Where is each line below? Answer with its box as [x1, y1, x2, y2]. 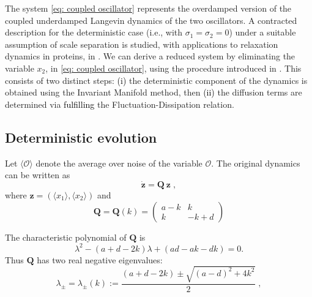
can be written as [5, 168, 70, 181]
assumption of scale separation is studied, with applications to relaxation [5, 37, 278, 50]
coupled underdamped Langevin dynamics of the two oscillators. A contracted [5, 13, 297, 26]
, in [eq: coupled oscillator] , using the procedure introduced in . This [45, 61, 302, 74]
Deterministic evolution [5, 127, 157, 146]
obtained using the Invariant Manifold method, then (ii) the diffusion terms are [5, 86, 302, 99]
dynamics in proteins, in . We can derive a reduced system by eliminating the [5, 50, 295, 62]
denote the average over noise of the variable [35, 156, 202, 169]
